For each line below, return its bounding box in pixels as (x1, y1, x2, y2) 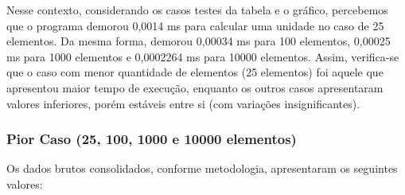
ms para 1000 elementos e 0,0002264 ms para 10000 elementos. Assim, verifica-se (6, 48, 399, 64)
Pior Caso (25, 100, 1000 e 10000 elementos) (6, 129, 297, 149)
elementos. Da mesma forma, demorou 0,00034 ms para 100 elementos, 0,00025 (6, 33, 391, 49)
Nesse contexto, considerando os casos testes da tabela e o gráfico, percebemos (6, 2, 388, 18)
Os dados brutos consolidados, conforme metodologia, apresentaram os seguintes (6, 160, 398, 177)
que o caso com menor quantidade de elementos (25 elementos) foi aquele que (6, 64, 384, 80)
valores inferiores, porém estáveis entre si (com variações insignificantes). (6, 95, 360, 111)
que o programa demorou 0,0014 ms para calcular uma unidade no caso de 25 (6, 17, 384, 33)
